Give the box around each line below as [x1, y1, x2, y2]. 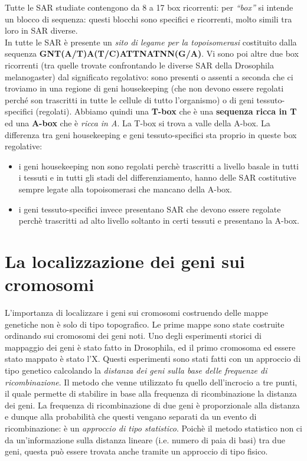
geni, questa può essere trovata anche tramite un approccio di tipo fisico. [5, 445, 268, 457]
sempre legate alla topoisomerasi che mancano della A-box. [18, 182, 232, 195]
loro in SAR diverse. [5, 24, 78, 37]
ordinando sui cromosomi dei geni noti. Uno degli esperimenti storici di [5, 329, 262, 342]
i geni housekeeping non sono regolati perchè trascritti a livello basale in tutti [18, 159, 299, 172]
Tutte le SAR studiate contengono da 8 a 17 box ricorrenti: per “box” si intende [5, 1, 293, 13]
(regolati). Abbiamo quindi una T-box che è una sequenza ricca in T [35, 105, 297, 117]
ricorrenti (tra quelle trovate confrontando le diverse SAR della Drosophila [5, 58, 274, 71]
